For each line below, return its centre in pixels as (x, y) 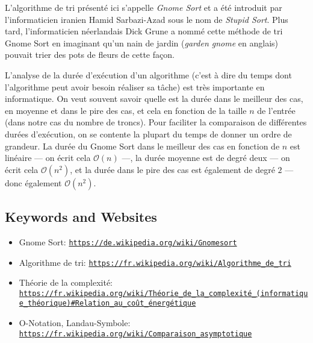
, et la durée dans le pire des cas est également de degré (172, 169)
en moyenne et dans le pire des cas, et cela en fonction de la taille (126, 110)
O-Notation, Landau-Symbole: (75, 323)
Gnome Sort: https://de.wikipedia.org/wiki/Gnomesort (128, 241)
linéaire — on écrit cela (48, 158)
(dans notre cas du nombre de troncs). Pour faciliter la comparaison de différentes (156, 122)
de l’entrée (276, 110)
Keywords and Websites (81, 217)
